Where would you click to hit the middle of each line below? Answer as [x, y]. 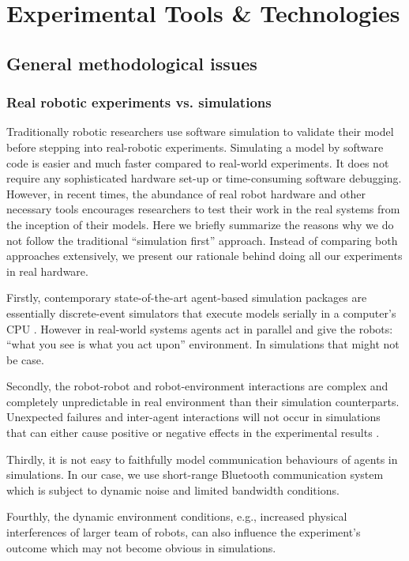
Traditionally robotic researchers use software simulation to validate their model [200, 132]
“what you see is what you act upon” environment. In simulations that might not [203, 344]
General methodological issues [132, 63]
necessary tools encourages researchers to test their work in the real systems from [203, 209]
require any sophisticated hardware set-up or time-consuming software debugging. [204, 178]
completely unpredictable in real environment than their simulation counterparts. [203, 401]
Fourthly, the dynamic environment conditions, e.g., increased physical [177, 516]
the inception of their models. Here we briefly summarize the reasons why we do [200, 224]
